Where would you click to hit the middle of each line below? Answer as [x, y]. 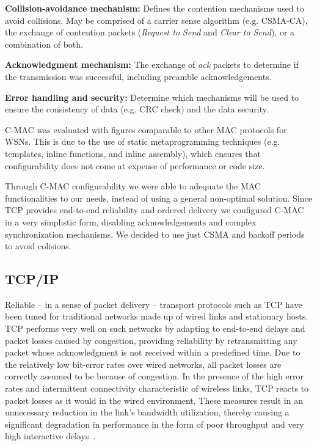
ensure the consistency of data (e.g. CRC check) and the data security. [137, 109]
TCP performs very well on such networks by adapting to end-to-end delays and [155, 328]
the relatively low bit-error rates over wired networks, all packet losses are [143, 364]
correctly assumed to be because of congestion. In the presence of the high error [155, 376]
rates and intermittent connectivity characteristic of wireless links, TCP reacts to [157, 388]
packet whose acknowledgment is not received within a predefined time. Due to [153, 352]
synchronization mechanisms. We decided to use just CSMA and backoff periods [155, 234]
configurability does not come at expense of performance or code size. [135, 165]
